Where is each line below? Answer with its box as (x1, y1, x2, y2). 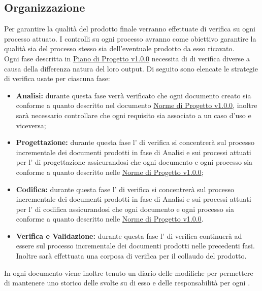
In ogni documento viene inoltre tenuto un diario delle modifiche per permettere (4, 267, 253, 278)
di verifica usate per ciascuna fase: (4, 73, 110, 84)
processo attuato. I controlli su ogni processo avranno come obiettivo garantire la (4, 33, 256, 44)
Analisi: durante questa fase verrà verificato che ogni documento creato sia (16, 90, 251, 100)
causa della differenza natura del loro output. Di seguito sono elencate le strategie (4, 63, 258, 74)
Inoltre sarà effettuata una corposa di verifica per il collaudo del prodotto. (16, 250, 247, 261)
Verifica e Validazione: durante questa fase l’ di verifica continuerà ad (16, 230, 242, 241)
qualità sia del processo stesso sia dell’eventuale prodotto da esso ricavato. (4, 43, 235, 54)
